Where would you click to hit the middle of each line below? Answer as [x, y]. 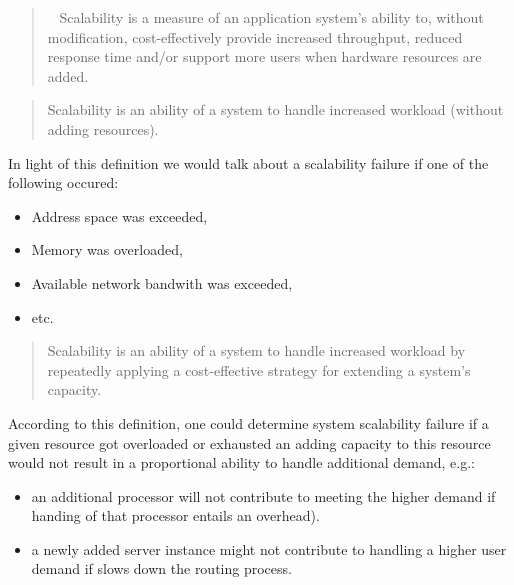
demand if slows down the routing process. [161, 568]
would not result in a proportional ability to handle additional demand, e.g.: [241, 462]
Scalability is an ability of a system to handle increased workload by [256, 350]
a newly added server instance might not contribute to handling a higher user [269, 548]
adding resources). [103, 128]
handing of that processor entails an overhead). [175, 515]
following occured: [63, 182]
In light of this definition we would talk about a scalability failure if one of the [248, 162]
